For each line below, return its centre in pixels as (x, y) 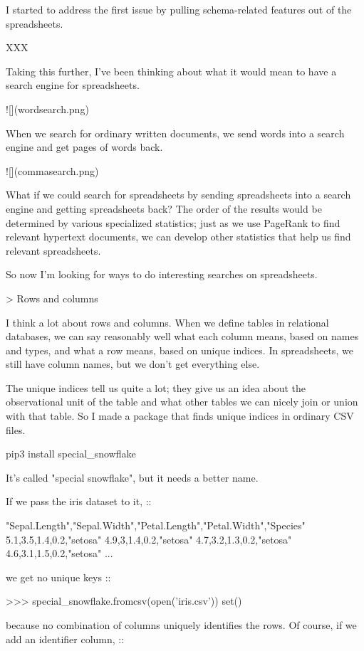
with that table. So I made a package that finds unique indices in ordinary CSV (180, 416)
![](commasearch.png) (52, 170)
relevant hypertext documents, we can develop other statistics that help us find (178, 237)
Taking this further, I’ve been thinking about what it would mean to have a (171, 71)
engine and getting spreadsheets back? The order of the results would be (164, 208)
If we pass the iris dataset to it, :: (79, 501)
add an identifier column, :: (65, 639)
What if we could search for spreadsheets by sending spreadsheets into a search (178, 195)
